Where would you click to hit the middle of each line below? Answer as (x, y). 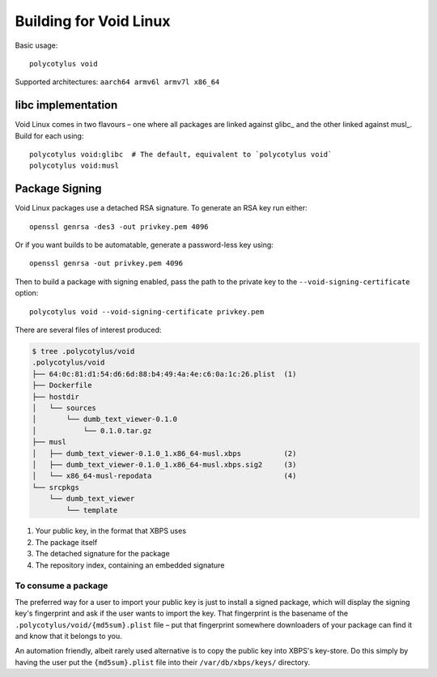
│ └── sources (64, 408)
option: (27, 293)
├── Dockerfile (62, 385)
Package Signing (58, 189)
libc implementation (66, 105)
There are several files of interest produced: (88, 330)
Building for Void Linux (93, 21)
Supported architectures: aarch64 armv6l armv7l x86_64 (117, 82)
